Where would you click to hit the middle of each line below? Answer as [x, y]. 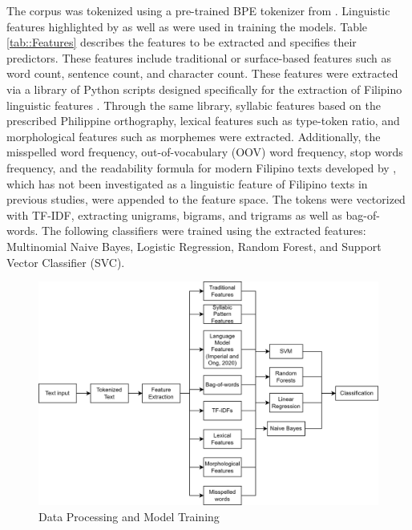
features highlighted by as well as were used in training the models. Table [187, 26]
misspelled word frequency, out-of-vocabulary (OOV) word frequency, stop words [205, 152]
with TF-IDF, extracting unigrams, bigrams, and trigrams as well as [174, 214]
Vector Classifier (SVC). [66, 262]
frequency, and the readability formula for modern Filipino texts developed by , [202, 167]
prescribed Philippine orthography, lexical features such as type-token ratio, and [203, 121]
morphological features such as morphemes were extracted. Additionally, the [194, 136]
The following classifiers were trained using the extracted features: [204, 231]
